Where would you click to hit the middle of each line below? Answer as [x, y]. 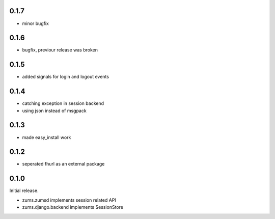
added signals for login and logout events [66, 77]
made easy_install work [47, 137]
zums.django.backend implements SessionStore [73, 207]
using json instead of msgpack [54, 111]
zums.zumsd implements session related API [69, 200]
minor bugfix [36, 23]
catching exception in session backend [63, 103]
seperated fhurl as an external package [63, 164]
